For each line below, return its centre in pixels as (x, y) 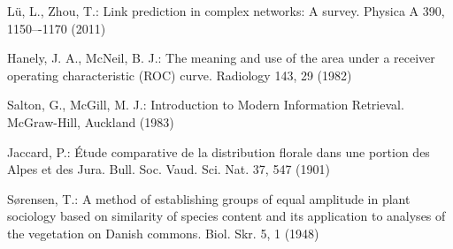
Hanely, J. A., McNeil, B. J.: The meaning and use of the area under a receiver (221, 58)
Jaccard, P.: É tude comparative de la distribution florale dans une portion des (219, 151)
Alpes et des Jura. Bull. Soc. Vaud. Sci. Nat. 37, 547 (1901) (169, 169)
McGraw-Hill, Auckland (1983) (91, 121)
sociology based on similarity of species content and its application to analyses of (226, 216)
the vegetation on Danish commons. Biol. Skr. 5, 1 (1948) (163, 233)
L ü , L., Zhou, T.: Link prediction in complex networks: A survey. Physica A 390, (226, 11)
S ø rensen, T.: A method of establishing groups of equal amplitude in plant (209, 198)
